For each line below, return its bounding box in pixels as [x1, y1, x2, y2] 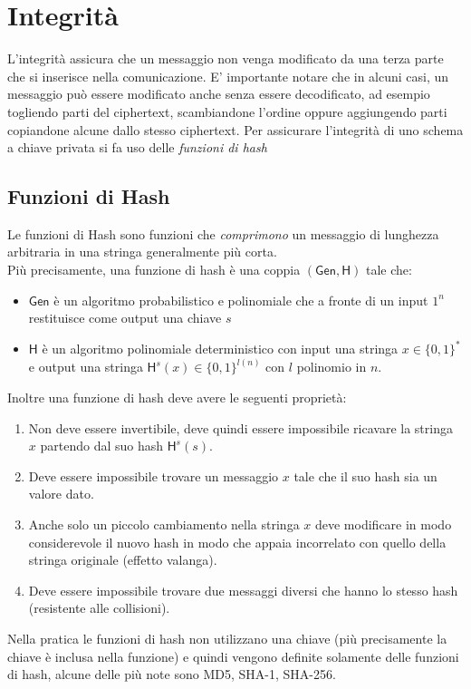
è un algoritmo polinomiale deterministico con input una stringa [42, 339, 399, 358]
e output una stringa [28, 357, 143, 376]
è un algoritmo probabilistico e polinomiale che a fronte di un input [53, 290, 428, 309]
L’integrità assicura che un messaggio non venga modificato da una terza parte [7, 49, 444, 68]
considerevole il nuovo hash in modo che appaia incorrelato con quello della [28, 532, 447, 551]
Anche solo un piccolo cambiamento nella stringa [28, 514, 300, 533]
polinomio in [296, 357, 367, 376]
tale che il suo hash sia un [293, 466, 437, 485]
